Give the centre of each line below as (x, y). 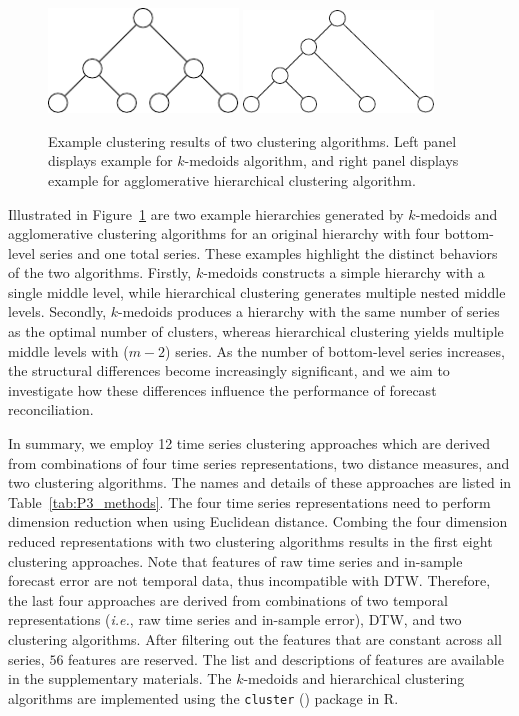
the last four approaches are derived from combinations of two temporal (228, 599)
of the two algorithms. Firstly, (100, 272)
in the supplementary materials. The (120, 678)
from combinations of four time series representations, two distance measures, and (259, 462)
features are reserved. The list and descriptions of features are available (286, 658)
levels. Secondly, (57, 311)
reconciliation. (51, 409)
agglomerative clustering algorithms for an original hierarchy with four (224, 233)
